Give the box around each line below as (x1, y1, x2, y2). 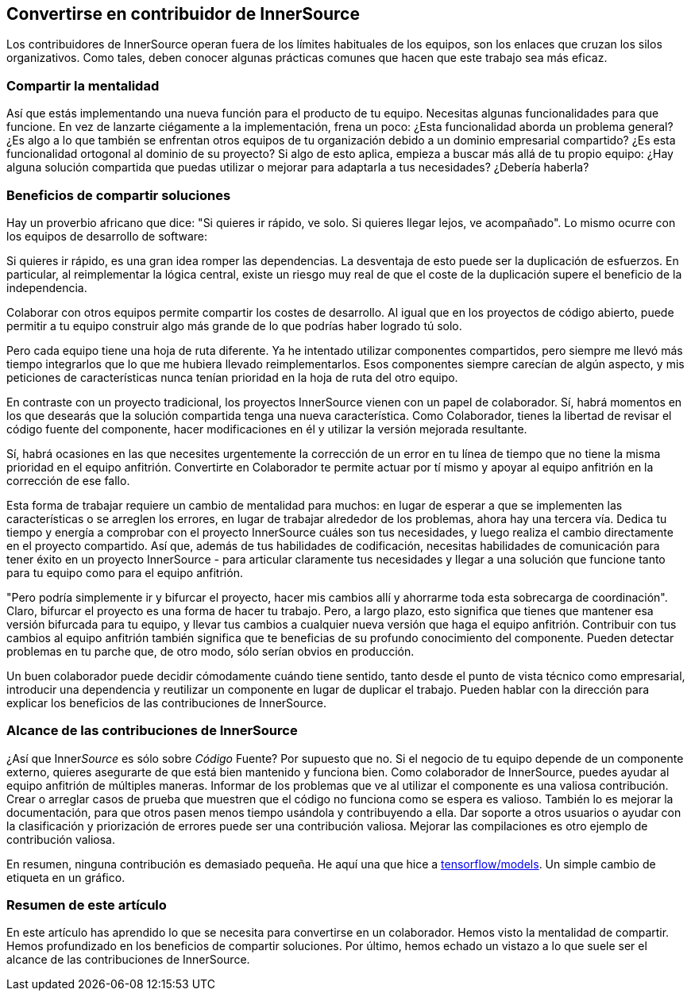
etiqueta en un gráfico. (6, 870, 125, 884)
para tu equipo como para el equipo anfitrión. (6, 565, 243, 579)
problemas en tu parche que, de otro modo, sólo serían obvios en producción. (6, 644, 415, 658)
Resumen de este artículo (6, 897, 167, 914)
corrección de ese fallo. (6, 473, 130, 487)
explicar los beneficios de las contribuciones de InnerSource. (6, 695, 326, 710)
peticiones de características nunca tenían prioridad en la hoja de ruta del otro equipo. (6, 370, 458, 384)
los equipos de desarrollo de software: (6, 229, 207, 243)
